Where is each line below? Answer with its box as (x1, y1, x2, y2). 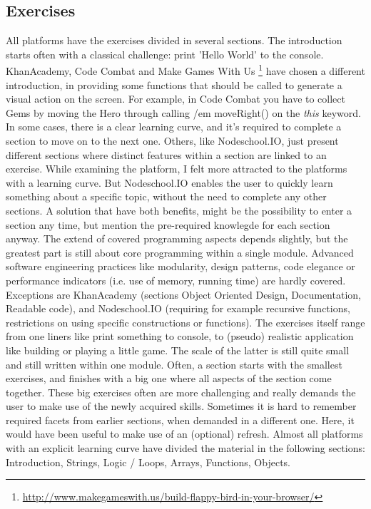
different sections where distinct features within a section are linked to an (6, 147, 327, 162)
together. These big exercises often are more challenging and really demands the (6, 384, 356, 399)
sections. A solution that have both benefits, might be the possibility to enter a (6, 202, 352, 217)
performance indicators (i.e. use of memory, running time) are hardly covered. (6, 272, 346, 287)
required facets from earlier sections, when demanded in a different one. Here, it (6, 412, 355, 427)
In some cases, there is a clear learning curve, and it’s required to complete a (6, 119, 342, 134)
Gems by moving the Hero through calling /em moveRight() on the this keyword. (6, 105, 361, 120)
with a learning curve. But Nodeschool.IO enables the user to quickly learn (6, 175, 333, 190)
